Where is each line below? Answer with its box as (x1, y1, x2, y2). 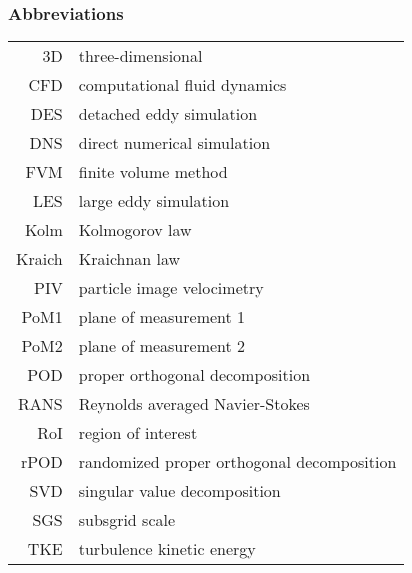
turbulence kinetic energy (78, 537, 256, 561)
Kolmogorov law (78, 218, 192, 242)
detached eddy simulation (78, 102, 258, 126)
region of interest (78, 421, 198, 445)
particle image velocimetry (78, 276, 264, 300)
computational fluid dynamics (78, 73, 287, 97)
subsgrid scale (78, 508, 176, 532)
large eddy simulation (78, 189, 230, 213)
